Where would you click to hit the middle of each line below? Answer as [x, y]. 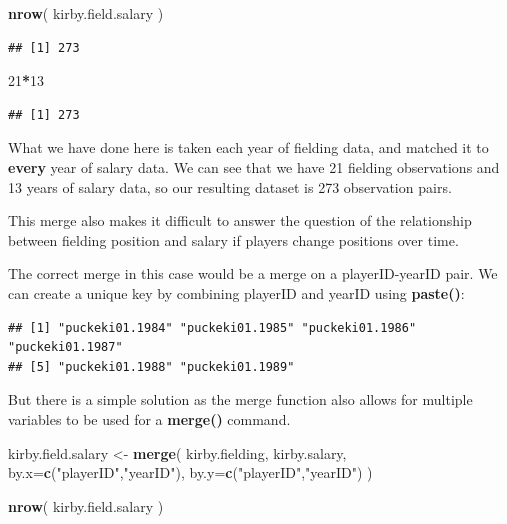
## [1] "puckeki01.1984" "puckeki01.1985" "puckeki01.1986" [212, 327]
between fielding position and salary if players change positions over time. [233, 239]
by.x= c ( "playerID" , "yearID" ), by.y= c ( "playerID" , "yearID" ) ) [190, 472]
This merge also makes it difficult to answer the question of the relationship [240, 220]
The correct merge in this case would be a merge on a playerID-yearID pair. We [253, 273]
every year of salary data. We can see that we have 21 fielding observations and [254, 166]
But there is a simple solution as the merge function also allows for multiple [240, 399]
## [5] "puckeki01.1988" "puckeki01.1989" [151, 366]
